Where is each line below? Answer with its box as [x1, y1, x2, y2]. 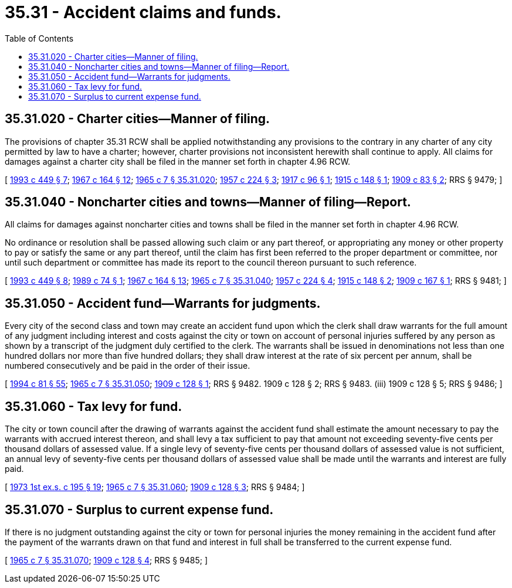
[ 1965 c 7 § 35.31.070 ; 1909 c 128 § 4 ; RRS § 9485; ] [5, 555, 208, 565]
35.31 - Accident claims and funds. [5, 2, 282, 22]
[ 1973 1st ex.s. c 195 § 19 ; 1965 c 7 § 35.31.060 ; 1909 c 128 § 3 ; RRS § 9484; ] [5, 482, 305, 492]
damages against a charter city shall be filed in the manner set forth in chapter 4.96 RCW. [5, 156, 351, 166]
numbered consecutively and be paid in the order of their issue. [5, 361, 250, 371]
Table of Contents [5, 33, 74, 43]
